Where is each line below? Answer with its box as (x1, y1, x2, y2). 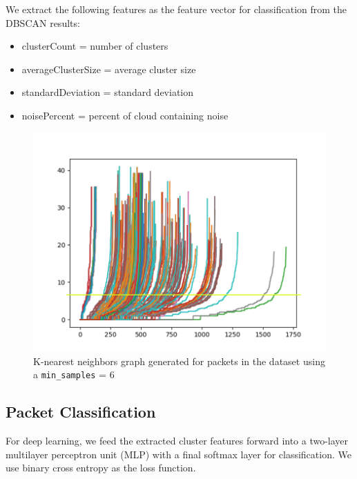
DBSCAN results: (6, 15, 80, 30)
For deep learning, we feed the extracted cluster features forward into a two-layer (6, 433, 349, 448)
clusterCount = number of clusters (21, 39, 168, 53)
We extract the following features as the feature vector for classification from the (6, 2, 347, 16)
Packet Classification (6, 401, 156, 422)
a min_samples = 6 (33, 367, 115, 382)
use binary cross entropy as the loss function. (6, 460, 196, 475)
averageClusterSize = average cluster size (21, 61, 196, 76)
